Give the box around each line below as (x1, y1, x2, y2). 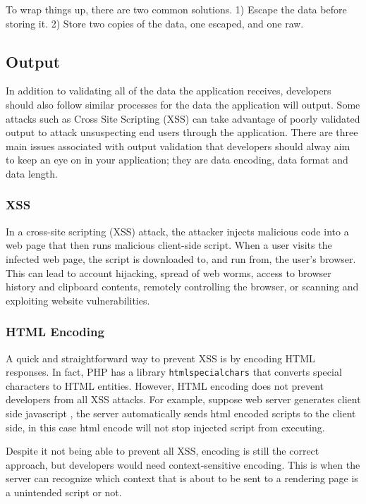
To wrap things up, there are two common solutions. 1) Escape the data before (6, 2, 347, 16)
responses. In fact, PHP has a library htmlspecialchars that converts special (6, 364, 342, 379)
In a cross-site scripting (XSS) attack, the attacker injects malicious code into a (6, 223, 349, 238)
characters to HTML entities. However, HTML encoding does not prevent (6, 378, 324, 393)
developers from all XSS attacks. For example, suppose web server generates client (6, 392, 361, 407)
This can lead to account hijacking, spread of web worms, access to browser (6, 265, 331, 280)
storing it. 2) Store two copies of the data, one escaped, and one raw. (6, 16, 304, 30)
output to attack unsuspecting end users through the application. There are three (6, 125, 358, 140)
